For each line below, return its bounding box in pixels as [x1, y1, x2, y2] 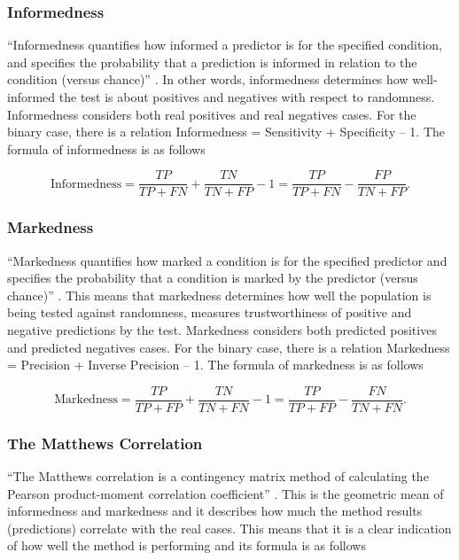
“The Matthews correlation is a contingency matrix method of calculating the [7, 467, 429, 486]
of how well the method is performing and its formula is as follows [7, 536, 366, 555]
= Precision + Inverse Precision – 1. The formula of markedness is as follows [7, 355, 424, 374]
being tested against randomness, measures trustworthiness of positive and [7, 303, 412, 322]
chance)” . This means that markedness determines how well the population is [7, 285, 432, 304]
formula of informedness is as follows [7, 139, 206, 158]
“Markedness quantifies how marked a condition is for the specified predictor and [7, 251, 447, 269]
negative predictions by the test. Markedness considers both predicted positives [7, 321, 437, 339]
